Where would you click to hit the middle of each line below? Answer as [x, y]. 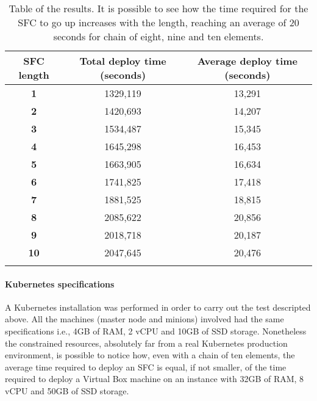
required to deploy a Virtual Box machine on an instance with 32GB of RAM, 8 [155, 379]
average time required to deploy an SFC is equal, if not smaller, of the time [146, 367]
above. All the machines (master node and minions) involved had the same [144, 319]
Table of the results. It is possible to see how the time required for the [158, 8]
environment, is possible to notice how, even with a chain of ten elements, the [150, 355]
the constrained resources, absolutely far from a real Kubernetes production [146, 343]
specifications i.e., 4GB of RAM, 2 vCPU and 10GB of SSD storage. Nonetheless [156, 331]
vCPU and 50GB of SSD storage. [67, 390]
